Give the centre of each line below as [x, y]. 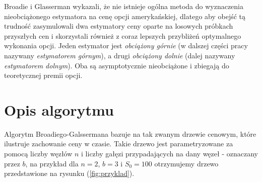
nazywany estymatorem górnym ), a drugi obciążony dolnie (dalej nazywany [120, 55]
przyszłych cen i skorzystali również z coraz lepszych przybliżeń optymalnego [123, 35]
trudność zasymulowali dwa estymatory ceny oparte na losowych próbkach [119, 26]
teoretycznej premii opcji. [43, 75]
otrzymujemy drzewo [186, 163]
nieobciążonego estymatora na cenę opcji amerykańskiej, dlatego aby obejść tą [125, 16]
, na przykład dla [52, 163]
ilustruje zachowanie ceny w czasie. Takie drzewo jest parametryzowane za [119, 144]
